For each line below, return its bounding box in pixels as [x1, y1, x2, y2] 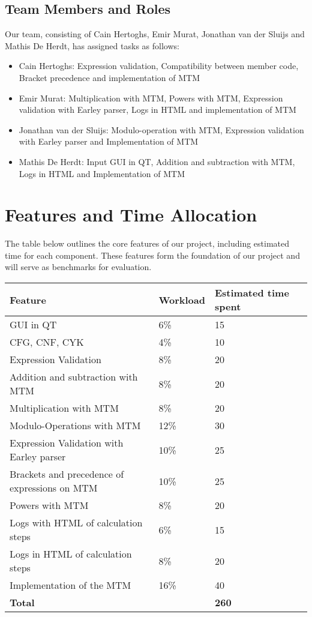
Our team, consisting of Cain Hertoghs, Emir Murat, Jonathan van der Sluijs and [5, 28, 305, 40]
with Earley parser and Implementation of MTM [19, 135, 199, 148]
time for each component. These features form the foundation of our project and [5, 248, 300, 261]
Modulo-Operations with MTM [10, 418, 141, 433]
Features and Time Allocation [5, 202, 257, 227]
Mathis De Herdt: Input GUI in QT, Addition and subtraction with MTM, [19, 155, 295, 167]
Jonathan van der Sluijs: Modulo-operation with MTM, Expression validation [19, 123, 304, 136]
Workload [158, 292, 205, 307]
